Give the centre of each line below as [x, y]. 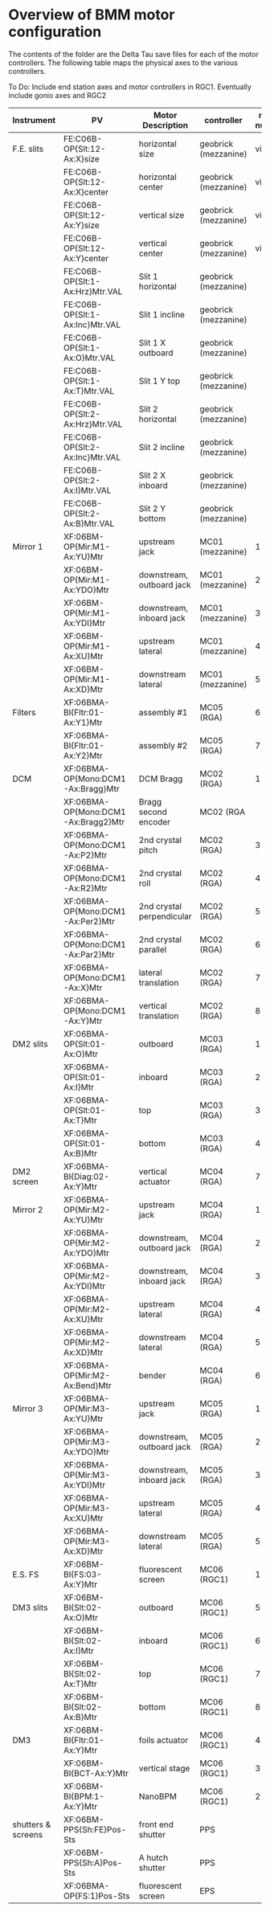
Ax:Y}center [86, 258]
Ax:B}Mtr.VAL [89, 523]
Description [166, 125]
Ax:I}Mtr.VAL [87, 490]
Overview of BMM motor [92, 15]
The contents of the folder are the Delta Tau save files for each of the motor [134, 54]
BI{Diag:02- [86, 1177]
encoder [155, 821]
